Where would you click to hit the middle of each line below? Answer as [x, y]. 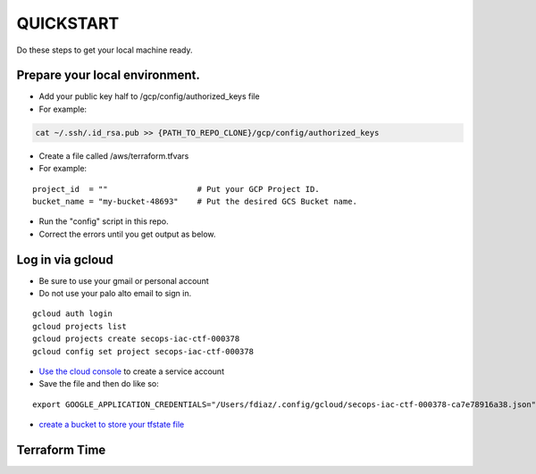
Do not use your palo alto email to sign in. [115, 294]
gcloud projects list [80, 326]
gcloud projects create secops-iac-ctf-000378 [136, 339]
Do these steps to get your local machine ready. [105, 50]
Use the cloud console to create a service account [132, 371]
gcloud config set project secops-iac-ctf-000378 [143, 351]
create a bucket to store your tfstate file [112, 425]
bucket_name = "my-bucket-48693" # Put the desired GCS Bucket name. [195, 201]
